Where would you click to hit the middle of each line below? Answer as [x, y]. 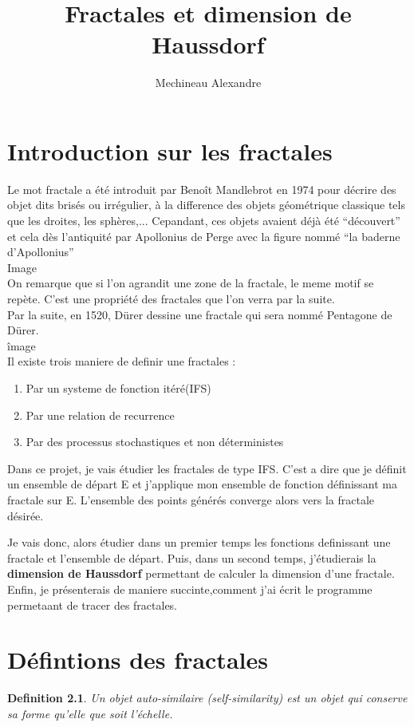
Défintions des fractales [138, 660]
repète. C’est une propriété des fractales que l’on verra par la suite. [171, 298]
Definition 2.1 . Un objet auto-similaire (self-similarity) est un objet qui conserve [207, 698]
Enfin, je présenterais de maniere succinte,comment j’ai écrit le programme [190, 589]
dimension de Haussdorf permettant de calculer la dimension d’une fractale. [201, 573]
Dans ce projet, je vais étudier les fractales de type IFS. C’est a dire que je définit [207, 468]
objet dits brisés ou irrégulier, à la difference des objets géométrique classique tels [206, 205]
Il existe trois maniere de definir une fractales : [122, 361]
